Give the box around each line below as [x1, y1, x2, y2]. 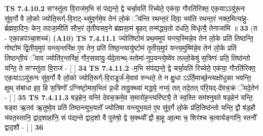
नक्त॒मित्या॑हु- [218, 13, 249, 23]
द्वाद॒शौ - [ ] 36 [5, 122, 44, 132]
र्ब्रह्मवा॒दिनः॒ [5, 23, 29, 33]
